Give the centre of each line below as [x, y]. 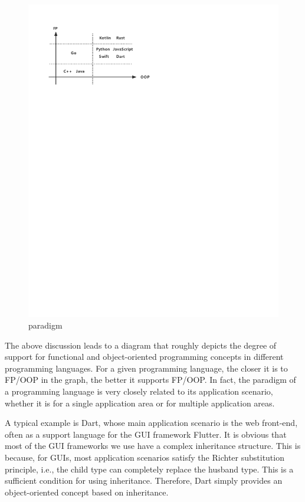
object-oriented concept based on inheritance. [87, 492]
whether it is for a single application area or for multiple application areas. [140, 403]
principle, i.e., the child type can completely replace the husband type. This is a [149, 469]
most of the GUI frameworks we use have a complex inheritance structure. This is [153, 446]
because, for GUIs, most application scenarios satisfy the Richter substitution [145, 457]
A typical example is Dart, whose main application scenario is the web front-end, [151, 423]
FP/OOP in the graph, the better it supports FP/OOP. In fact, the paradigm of [150, 380]
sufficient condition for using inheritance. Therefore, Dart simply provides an [144, 480]
